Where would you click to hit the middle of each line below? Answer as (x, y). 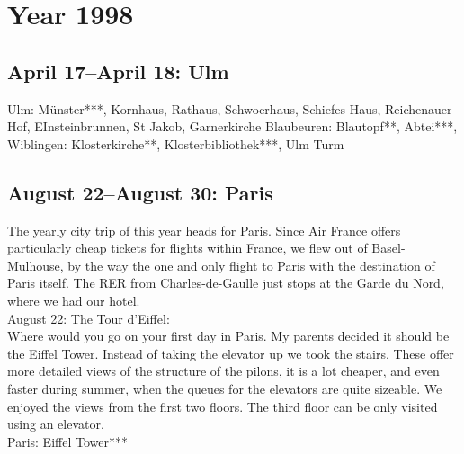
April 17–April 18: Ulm (118, 71)
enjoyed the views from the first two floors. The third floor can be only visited (223, 406)
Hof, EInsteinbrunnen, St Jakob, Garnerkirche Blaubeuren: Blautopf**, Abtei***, (232, 126)
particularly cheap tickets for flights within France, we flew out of (187, 248)
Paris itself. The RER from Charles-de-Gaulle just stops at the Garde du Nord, (226, 283)
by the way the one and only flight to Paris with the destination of (251, 265)
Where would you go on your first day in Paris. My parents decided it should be (228, 336)
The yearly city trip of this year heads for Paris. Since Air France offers (204, 230)
